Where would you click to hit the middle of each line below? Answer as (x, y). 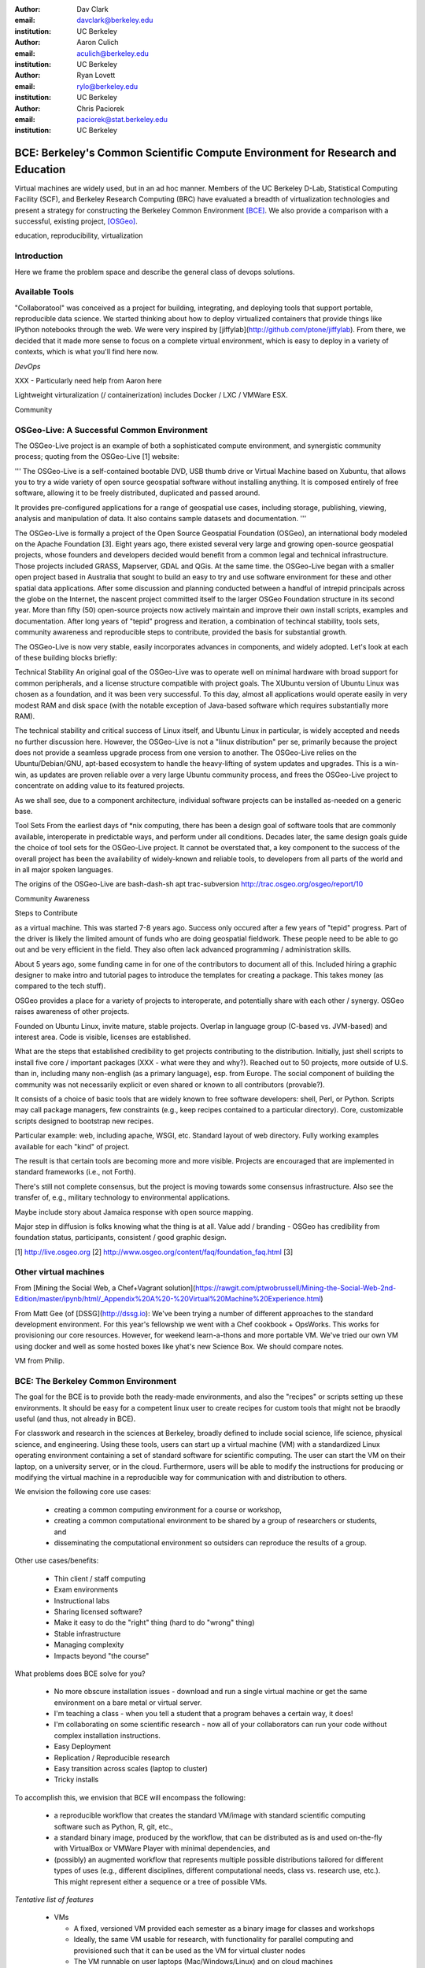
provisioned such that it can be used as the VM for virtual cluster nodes (190, 1950)
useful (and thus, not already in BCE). (75, 1419)
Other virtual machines (60, 1272)
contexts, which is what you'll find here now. (87, 352)
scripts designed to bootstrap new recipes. (84, 1121)
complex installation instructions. (107, 1735)
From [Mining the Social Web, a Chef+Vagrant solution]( (105, 1288)
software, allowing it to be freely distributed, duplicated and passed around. (137, 493)
